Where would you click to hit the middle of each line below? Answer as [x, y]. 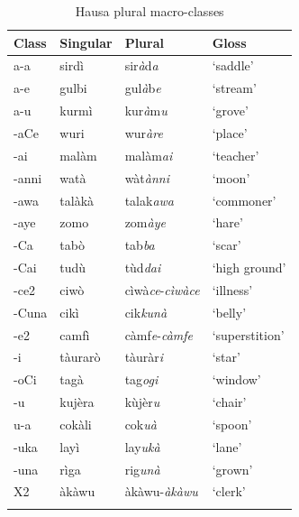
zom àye [145, 222]
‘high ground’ [249, 268]
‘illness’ [232, 289]
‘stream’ [234, 88]
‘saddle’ [233, 65]
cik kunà [146, 312]
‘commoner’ [244, 200]
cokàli [76, 424]
